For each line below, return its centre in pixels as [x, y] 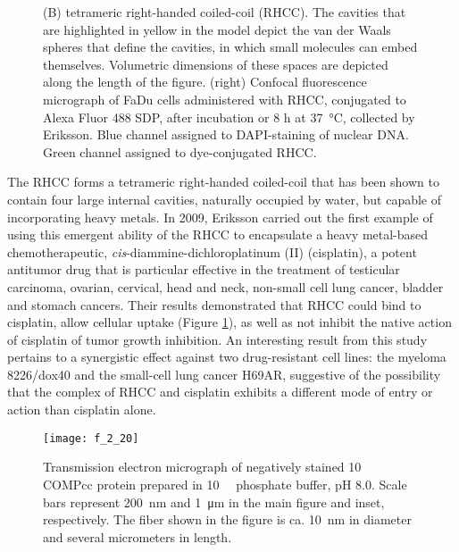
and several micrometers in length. [138, 536]
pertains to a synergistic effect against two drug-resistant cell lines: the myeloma [227, 357]
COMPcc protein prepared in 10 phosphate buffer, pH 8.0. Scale [225, 484]
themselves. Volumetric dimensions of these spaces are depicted [216, 64]
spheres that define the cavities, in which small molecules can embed [230, 47]
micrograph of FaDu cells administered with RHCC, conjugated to [225, 99]
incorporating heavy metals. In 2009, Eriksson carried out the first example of [220, 217]
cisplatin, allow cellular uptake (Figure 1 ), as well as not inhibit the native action [229, 322]
